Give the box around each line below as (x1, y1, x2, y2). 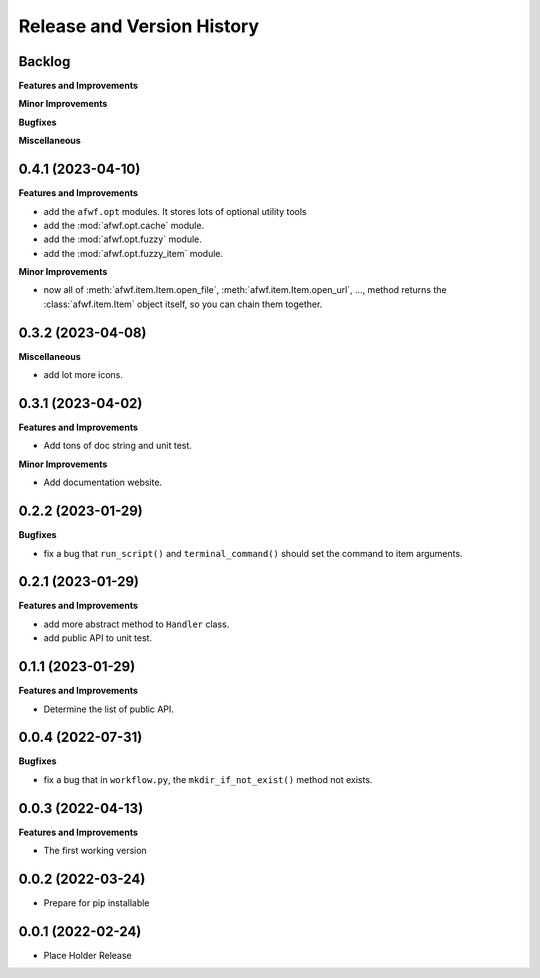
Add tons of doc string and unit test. (43, 440, 192, 452)
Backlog (18, 53, 71, 70)
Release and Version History (18, 15, 260, 37)
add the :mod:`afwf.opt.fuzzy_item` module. (43, 247, 224, 259)
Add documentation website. (43, 476, 163, 489)
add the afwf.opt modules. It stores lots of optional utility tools (43, 205, 307, 217)
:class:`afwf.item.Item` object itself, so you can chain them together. (43, 298, 323, 310)
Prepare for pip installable (43, 897, 150, 909)
